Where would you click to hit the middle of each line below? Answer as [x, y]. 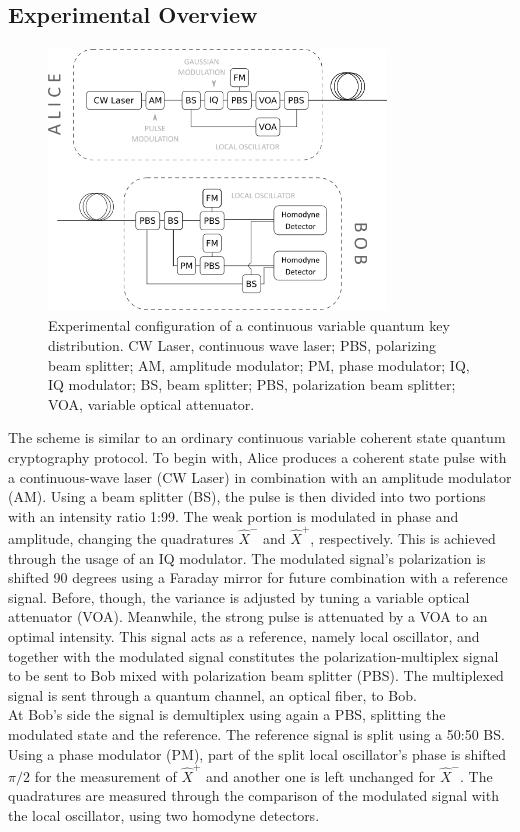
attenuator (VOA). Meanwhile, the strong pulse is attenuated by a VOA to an [248, 616]
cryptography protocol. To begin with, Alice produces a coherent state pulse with [257, 456]
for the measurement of [105, 775]
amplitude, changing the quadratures [121, 538]
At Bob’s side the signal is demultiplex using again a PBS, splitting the [227, 714]
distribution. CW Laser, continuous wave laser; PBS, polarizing [242, 344]
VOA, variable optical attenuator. [151, 403]
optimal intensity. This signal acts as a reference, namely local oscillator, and [244, 635]
